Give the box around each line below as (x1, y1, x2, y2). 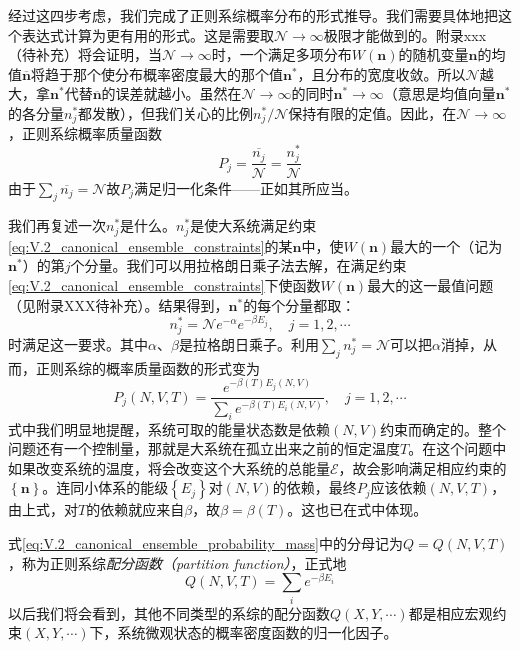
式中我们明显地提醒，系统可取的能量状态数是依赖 (8, 418, 330, 439)
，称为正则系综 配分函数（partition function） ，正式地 (8, 552, 347, 573)
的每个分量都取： (243, 294, 356, 315)
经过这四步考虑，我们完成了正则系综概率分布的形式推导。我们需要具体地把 (8, 5, 498, 25)
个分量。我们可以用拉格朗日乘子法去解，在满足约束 (70, 255, 407, 276)
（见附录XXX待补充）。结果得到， (8, 294, 229, 315)
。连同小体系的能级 (42, 477, 169, 498)
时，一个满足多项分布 (211, 44, 352, 65)
